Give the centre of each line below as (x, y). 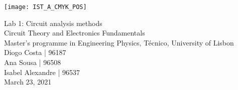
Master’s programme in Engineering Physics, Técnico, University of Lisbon (119, 42)
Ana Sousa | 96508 (33, 62)
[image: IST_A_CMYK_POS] (45, 7)
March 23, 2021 (28, 82)
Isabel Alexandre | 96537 (42, 72)
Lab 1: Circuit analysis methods (53, 23)
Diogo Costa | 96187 (35, 52)
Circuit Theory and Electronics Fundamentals (75, 33)
